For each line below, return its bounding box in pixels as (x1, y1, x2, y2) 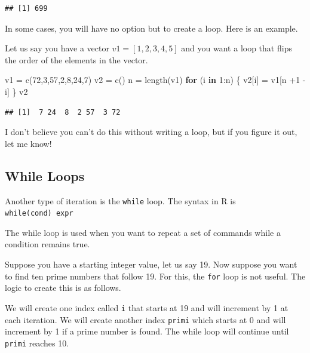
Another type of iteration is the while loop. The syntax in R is (5, 194, 236, 207)
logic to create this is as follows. (5, 281, 121, 294)
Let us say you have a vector (5, 42, 109, 54)
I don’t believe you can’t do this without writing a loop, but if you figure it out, (5, 125, 297, 138)
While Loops (5, 166, 85, 185)
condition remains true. (5, 238, 90, 250)
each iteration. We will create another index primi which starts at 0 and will (5, 313, 286, 326)
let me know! (5, 137, 52, 149)
